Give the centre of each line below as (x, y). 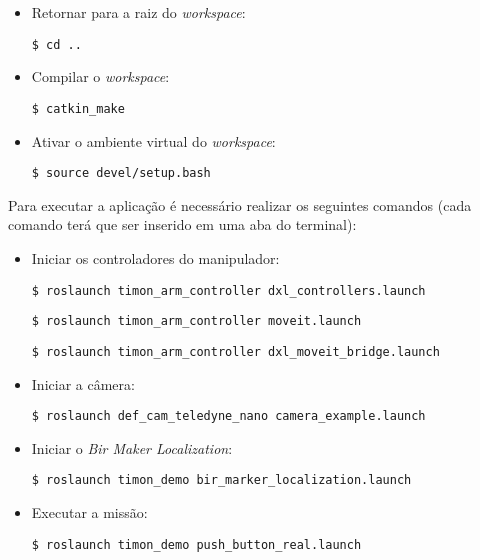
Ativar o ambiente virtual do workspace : (153, 140)
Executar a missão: (89, 512)
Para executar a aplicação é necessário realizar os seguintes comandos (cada (240, 204)
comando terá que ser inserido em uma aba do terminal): (182, 224)
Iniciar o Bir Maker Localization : (132, 447)
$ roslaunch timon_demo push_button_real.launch (196, 544)
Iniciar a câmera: (83, 383)
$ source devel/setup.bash (121, 173)
